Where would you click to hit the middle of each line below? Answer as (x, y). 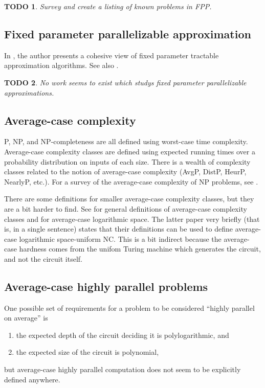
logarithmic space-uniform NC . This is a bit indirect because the (120, 238)
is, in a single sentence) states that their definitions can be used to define (118, 229)
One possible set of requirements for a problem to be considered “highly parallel (129, 307)
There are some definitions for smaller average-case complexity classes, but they (129, 199)
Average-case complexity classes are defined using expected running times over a (130, 151)
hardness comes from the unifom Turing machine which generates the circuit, (140, 249)
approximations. (29, 92)
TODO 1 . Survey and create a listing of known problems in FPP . (108, 6)
